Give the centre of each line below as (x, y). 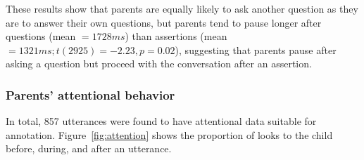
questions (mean (41, 36)
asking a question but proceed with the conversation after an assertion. (159, 64)
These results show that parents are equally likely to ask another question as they (182, 8)
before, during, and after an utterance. (89, 148)
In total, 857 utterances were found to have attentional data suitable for (161, 121)
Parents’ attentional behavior (90, 94)
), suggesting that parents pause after (256, 49)
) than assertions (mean (176, 36)
